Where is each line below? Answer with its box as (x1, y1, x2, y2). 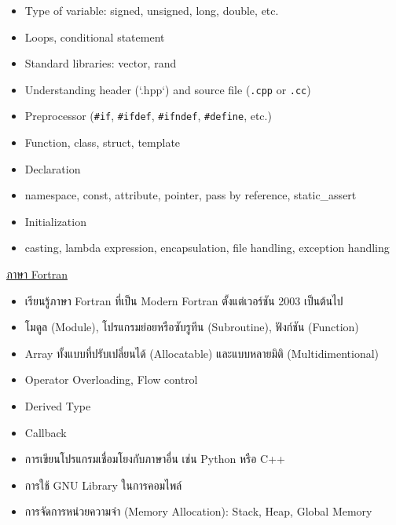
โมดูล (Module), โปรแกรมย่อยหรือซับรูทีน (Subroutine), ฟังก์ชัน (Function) (24, 319, 359, 335)
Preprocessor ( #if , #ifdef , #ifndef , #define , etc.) (24, 108, 272, 124)
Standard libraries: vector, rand (24, 55, 177, 71)
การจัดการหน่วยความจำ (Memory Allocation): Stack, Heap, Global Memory (24, 503, 372, 520)
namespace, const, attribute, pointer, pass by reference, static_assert (24, 187, 357, 203)
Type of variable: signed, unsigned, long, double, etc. (24, 2, 279, 18)
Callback (24, 424, 67, 440)
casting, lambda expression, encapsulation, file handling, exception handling (24, 239, 390, 256)
